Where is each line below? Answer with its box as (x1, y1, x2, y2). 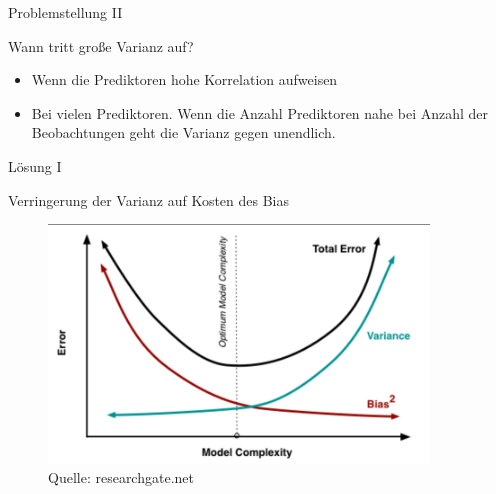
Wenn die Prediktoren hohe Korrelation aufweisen (31, 69, 338, 90)
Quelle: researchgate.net (48, 467, 194, 488)
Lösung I (8, 155, 62, 176)
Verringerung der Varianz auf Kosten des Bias (8, 189, 290, 210)
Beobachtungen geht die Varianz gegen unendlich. (31, 122, 336, 143)
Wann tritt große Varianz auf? (8, 35, 194, 56)
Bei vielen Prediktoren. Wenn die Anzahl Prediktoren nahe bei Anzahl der (31, 102, 489, 123)
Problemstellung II (8, 2, 123, 22)
